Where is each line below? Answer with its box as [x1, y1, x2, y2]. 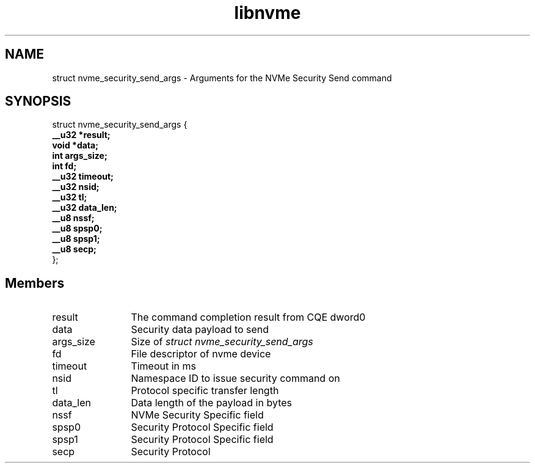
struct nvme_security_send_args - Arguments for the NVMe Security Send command [52, 72, 392, 83]
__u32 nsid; [52, 181, 100, 192]
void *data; [52, 140, 98, 151]
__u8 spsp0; [52, 223, 103, 234]
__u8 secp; [52, 244, 96, 255]
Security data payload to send [131, 323, 269, 336]
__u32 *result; [52, 130, 111, 141]
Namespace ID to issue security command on [131, 372, 340, 385]
